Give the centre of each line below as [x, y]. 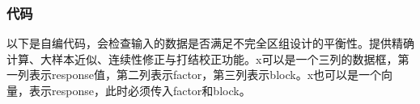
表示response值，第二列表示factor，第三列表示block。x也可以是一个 [205, 75]
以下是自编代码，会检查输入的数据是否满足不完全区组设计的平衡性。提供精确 [210, 43]
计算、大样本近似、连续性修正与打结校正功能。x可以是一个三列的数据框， [202, 58]
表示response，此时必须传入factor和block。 [140, 90]
